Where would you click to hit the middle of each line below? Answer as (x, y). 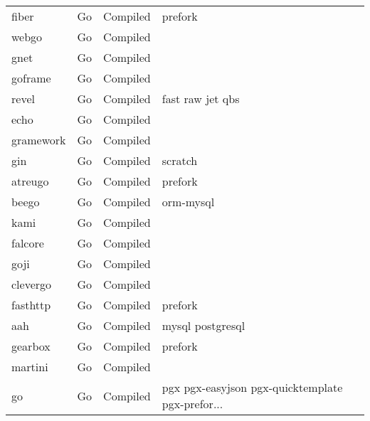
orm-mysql (188, 202)
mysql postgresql (203, 325)
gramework (39, 140)
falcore (28, 243)
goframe (31, 78)
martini (30, 367)
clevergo (32, 284)
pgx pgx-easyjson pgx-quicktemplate (252, 387)
